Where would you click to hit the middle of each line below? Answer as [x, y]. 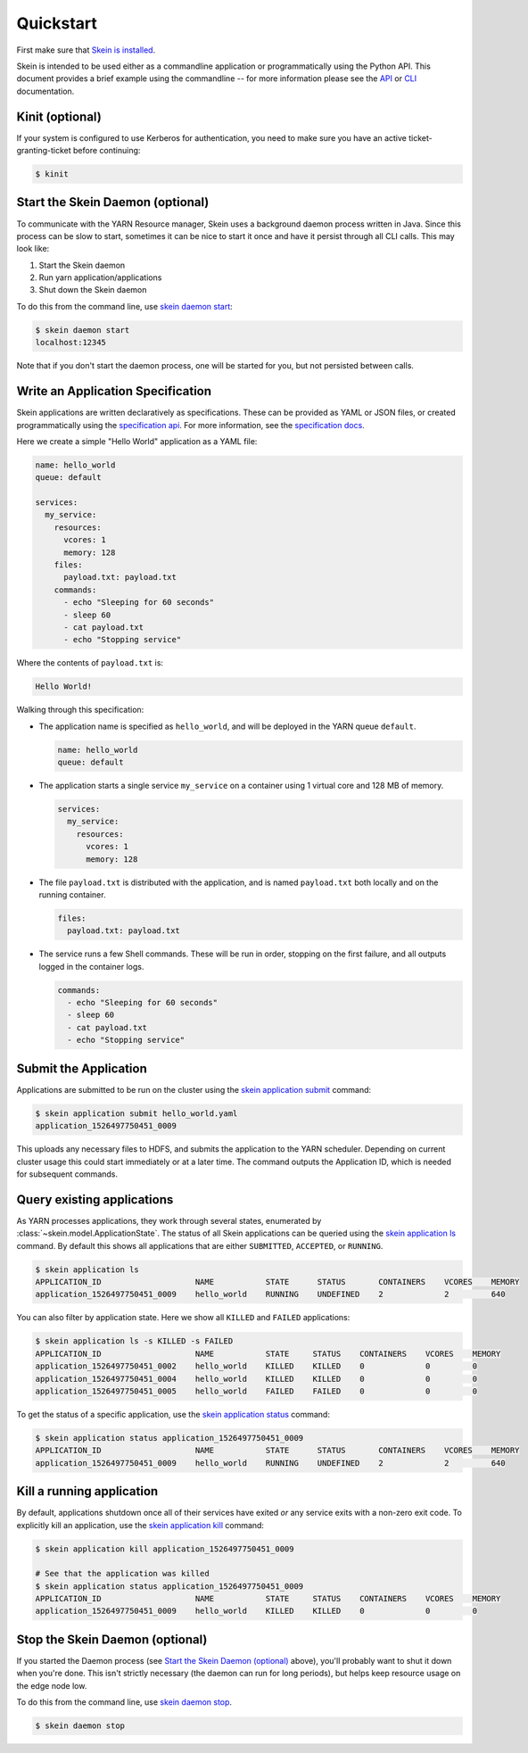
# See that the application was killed [122, 1574]
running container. [72, 894]
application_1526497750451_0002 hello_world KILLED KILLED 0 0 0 [256, 1366]
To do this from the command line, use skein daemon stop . [124, 1702]
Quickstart [57, 23]
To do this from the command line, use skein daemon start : [125, 306]
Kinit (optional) [59, 116]
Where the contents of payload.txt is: [90, 663]
